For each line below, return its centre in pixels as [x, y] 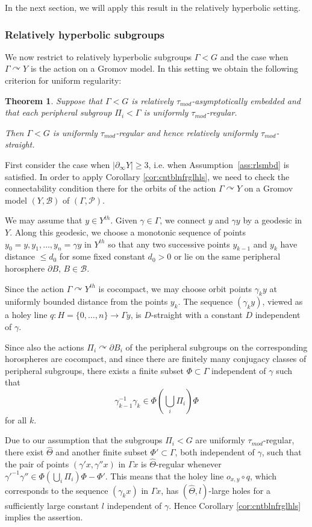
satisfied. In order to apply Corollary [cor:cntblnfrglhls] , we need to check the [147, 176]
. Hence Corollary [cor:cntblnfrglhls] [235, 505]
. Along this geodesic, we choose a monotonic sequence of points [128, 232]
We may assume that [44, 220]
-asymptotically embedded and [246, 100]
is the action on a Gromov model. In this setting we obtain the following [164, 68]
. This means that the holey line [164, 476]
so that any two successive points [169, 244]
